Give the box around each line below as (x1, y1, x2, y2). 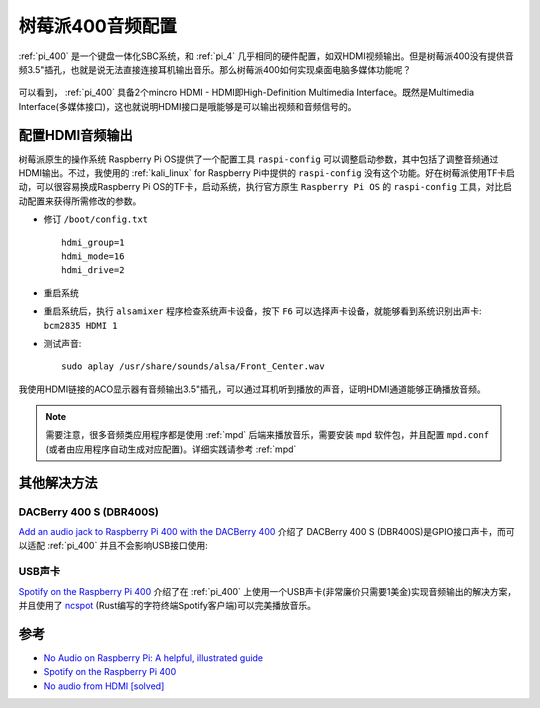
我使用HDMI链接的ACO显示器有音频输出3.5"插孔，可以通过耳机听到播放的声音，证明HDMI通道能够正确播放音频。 (18, 383, 486, 395)
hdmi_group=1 (61, 236, 125, 248)
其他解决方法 (18, 474, 98, 491)
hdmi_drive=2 (61, 265, 125, 276)
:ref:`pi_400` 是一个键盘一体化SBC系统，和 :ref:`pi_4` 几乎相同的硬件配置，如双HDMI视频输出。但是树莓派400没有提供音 (18, 50, 514, 62)
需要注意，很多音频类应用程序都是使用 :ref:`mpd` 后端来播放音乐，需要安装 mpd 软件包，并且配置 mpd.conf (45, 429, 490, 441)
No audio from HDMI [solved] (43, 680, 165, 692)
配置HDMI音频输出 (18, 126, 134, 144)
